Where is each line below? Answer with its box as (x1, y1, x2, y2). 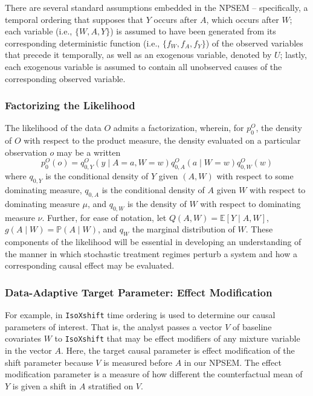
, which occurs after (206, 13, 279, 25)
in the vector (5, 343, 52, 356)
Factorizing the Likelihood (5, 98, 135, 113)
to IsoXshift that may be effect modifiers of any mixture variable (54, 332, 300, 345)
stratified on (88, 379, 134, 392)
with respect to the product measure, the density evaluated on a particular (24, 134, 301, 147)
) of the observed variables (205, 36, 303, 49)
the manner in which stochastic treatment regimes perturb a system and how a (5, 247, 297, 260)
